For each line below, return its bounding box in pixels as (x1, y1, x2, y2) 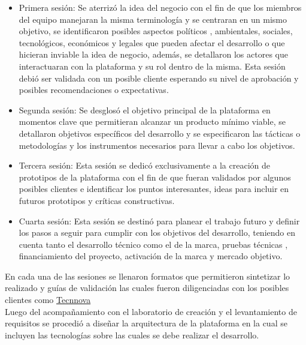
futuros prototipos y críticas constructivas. (19, 194, 175, 206)
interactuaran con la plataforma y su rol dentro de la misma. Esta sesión (19, 59, 286, 72)
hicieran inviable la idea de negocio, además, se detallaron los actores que (19, 48, 288, 61)
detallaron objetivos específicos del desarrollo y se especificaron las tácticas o (19, 127, 301, 139)
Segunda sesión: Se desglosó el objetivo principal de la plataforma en (19, 103, 271, 116)
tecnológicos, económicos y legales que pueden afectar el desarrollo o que (19, 36, 285, 49)
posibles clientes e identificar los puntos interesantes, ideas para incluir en (19, 182, 289, 195)
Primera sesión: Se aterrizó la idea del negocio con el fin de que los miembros (19, 1, 302, 13)
